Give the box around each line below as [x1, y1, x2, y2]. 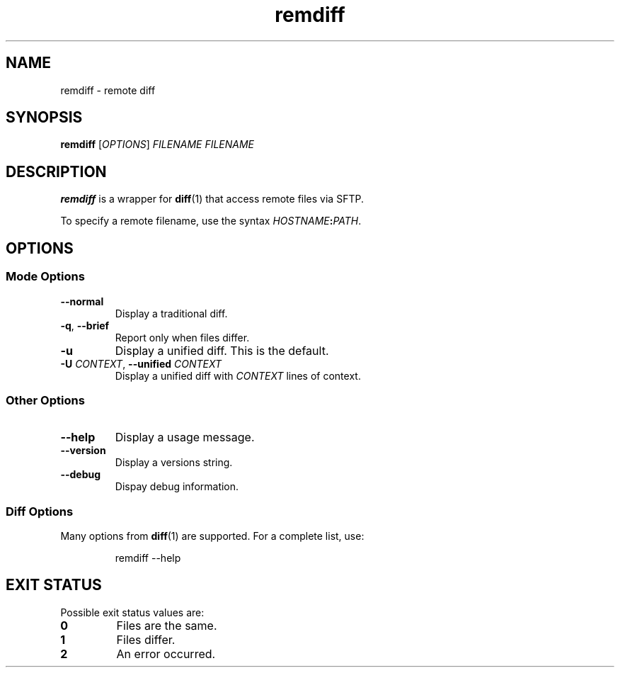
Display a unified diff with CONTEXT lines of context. [115, 369, 361, 382]
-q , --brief [60, 319, 110, 332]
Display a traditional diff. [115, 307, 228, 319]
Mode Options [6, 269, 85, 284]
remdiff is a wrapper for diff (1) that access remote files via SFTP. [60, 193, 364, 205]
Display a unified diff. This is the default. [115, 343, 329, 358]
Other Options [6, 392, 85, 407]
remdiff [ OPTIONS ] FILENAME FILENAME [60, 138, 255, 151]
